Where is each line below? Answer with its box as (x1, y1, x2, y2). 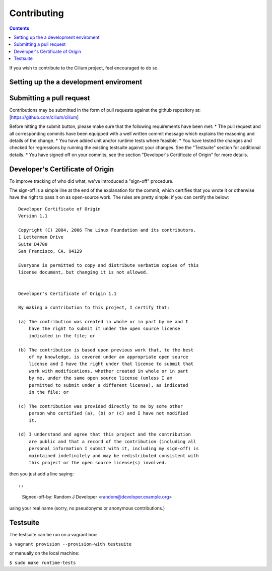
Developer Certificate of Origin (18, 206, 101, 211)
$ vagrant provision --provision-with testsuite (9, 541, 132, 547)
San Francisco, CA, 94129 (18, 248, 83, 254)
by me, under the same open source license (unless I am (28, 375, 172, 381)
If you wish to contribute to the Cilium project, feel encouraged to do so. (9, 64, 159, 70)
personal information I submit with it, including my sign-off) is (28, 446, 199, 452)
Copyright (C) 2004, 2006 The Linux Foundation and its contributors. (18, 227, 196, 233)
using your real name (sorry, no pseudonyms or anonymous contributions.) (9, 505, 165, 511)
